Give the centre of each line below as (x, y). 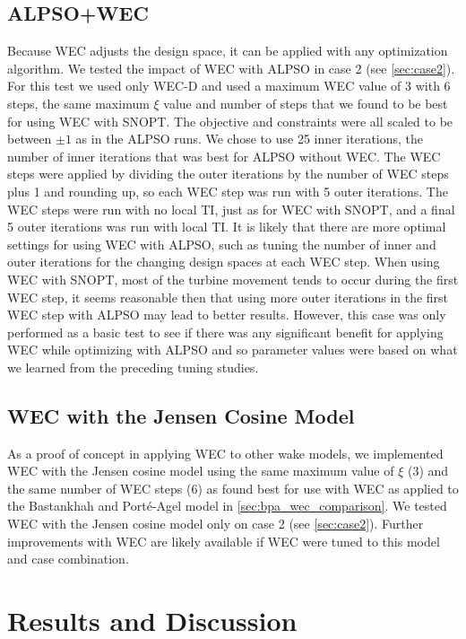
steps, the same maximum (78, 103)
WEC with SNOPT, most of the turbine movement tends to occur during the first (233, 279)
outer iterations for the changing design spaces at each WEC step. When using (224, 262)
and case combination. (68, 559)
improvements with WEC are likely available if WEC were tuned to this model (224, 541)
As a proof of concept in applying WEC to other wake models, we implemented (225, 453)
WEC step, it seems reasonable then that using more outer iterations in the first (228, 297)
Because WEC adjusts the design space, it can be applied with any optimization (228, 51)
